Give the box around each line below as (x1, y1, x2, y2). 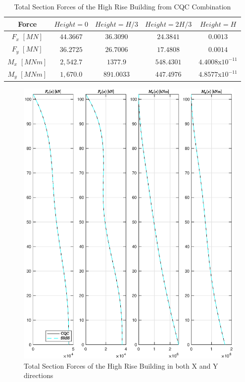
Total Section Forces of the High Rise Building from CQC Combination (14, 1, 231, 11)
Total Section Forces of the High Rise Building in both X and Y (24, 360, 218, 371)
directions (24, 370, 53, 381)
